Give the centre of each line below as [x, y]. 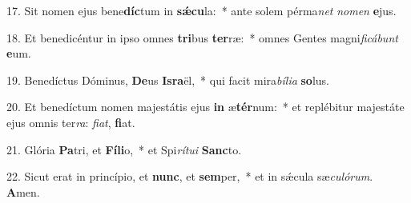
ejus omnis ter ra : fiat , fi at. [71, 122]
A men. [23, 191]
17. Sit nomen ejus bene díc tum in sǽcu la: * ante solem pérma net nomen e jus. [201, 10]
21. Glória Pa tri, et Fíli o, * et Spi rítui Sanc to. [124, 149]
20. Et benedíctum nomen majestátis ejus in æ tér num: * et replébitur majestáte [205, 107]
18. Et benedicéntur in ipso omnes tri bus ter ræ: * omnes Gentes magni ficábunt [202, 37]
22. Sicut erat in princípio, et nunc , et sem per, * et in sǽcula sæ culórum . [190, 176]
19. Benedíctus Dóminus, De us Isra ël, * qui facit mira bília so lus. [168, 80]
